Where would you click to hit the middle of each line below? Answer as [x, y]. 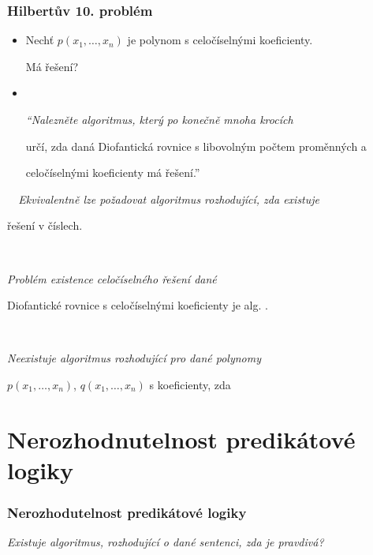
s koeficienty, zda [190, 384]
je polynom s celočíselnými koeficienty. [220, 40]
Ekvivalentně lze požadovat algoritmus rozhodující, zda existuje [169, 199]
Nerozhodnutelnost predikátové [181, 439]
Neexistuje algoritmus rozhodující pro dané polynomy [134, 358]
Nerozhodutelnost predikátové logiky [127, 513]
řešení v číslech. [45, 225]
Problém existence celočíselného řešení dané [112, 278]
